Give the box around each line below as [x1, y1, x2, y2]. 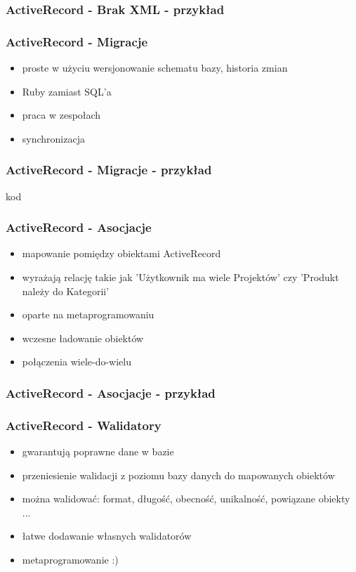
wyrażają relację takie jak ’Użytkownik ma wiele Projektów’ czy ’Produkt [22, 270, 339, 285]
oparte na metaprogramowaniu [22, 307, 154, 322]
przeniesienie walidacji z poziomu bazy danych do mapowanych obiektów [22, 467, 335, 482]
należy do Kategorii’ [22, 283, 110, 298]
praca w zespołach [22, 108, 101, 122]
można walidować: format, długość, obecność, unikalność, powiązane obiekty [22, 491, 350, 506]
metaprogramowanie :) [22, 552, 119, 567]
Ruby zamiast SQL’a [22, 84, 112, 98]
